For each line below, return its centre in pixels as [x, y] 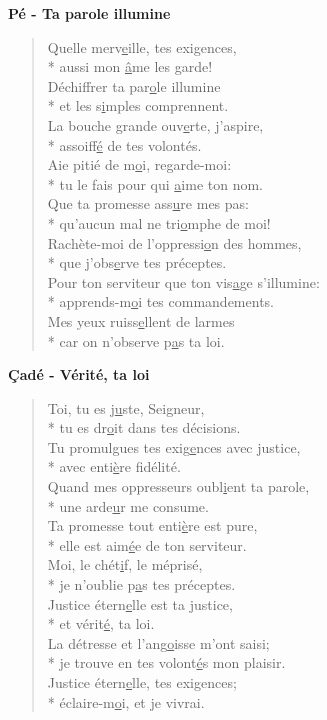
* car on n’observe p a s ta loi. [136, 340]
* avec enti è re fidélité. [114, 466]
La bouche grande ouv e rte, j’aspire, [155, 124]
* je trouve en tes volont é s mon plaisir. [166, 662]
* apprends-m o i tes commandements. [160, 301]
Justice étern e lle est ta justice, [140, 603]
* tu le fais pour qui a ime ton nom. [155, 183]
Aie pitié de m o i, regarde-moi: [139, 164]
